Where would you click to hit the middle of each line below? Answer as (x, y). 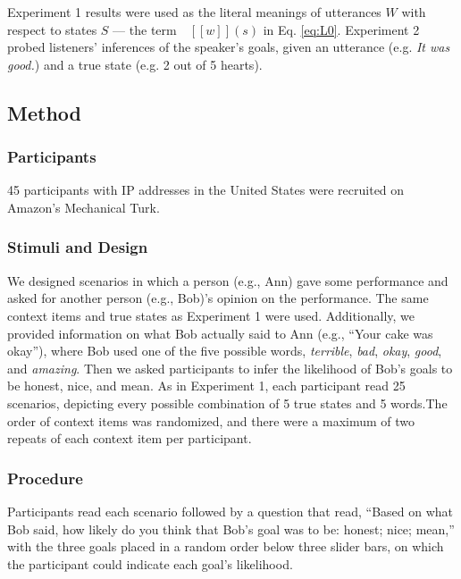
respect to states (52, 29)
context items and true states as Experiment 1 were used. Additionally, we (211, 315)
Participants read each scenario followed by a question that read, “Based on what (230, 511)
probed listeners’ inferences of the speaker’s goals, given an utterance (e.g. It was (229, 47)
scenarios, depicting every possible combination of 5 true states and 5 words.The (227, 403)
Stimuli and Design (78, 247)
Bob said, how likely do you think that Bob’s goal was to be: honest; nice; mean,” (231, 529)
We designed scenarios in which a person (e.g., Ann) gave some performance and (228, 280)
